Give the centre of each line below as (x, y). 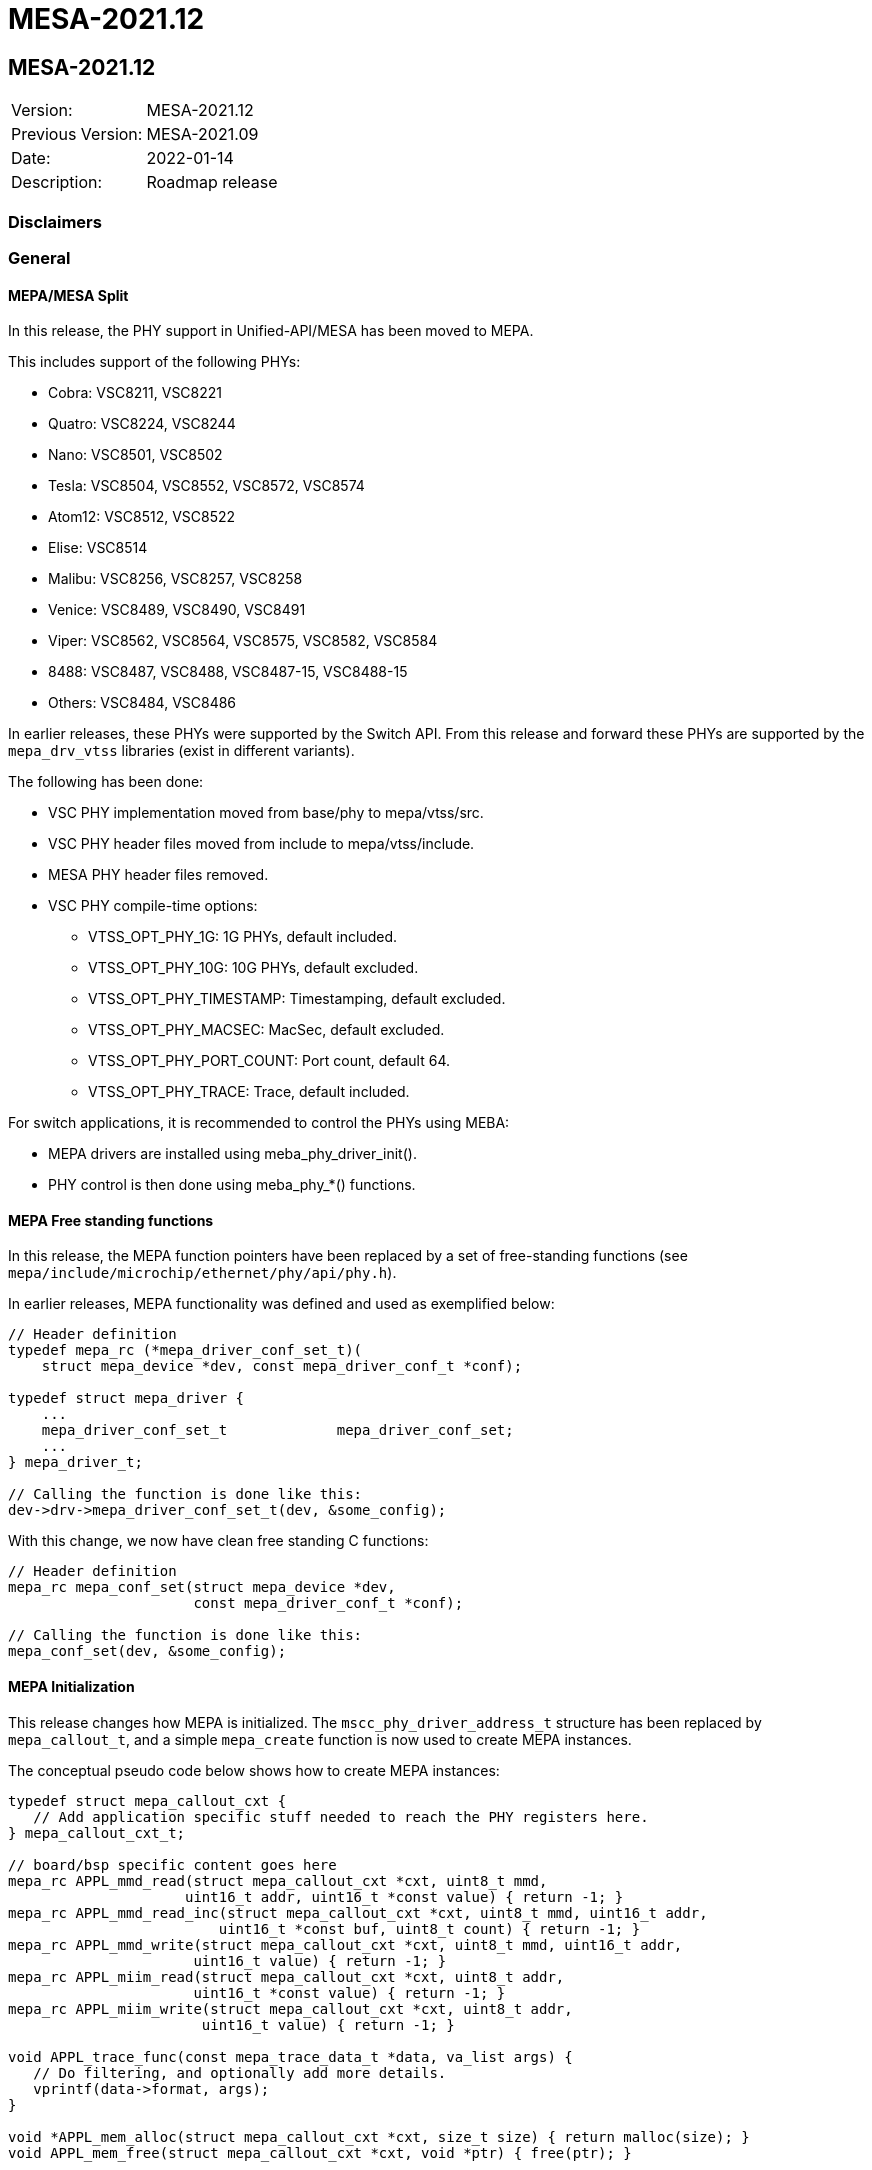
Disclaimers (55, 221)
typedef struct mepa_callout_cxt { (147, 1800)
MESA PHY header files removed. (158, 875)
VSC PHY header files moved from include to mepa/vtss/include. (261, 844)
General (39, 257)
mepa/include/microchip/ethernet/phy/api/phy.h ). (202, 1273)
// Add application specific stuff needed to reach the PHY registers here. (341, 1816)
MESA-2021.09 (202, 134)
